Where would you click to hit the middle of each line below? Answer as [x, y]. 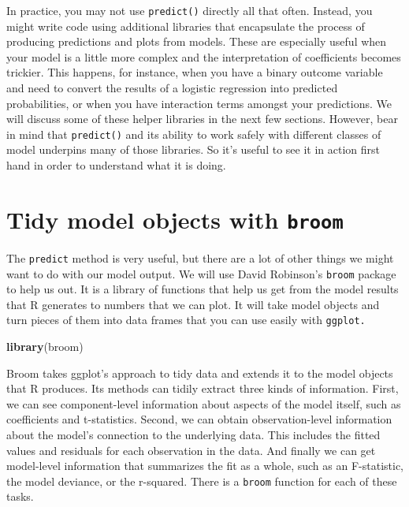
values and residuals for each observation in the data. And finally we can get [191, 450]
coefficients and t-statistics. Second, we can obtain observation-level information [199, 419]
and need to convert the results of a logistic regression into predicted [172, 88]
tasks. [20, 496]
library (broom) [45, 347]
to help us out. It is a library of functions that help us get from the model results [203, 289]
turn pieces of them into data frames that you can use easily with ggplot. [186, 320]
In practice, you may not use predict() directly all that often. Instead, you [190, 10]
